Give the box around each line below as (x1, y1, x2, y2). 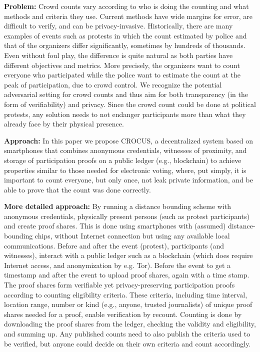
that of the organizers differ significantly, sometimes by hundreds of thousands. (4, 40, 245, 50)
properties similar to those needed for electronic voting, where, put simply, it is (4, 164, 246, 175)
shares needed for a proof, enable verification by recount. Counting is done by (4, 308, 242, 319)
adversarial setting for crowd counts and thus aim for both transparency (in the (4, 89, 248, 99)
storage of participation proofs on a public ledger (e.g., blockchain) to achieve (4, 154, 241, 165)
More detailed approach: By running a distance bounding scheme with (4, 201, 231, 211)
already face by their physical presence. (4, 118, 124, 129)
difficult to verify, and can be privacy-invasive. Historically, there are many (4, 20, 233, 31)
